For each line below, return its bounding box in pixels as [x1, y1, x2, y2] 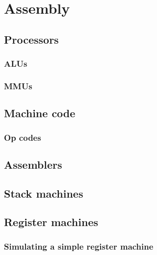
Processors [4, 31, 59, 47]
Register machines [4, 214, 99, 229]
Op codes [4, 131, 41, 143]
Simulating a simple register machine [4, 240, 154, 252]
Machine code [4, 105, 76, 121]
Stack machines [4, 185, 83, 201]
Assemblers [4, 156, 62, 172]
